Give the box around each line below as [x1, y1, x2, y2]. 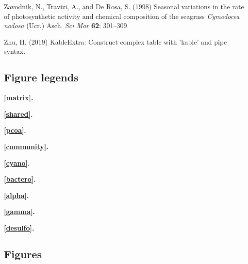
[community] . [4, 141, 49, 151]
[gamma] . [4, 206, 35, 217]
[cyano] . [4, 157, 30, 168]
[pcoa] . [4, 125, 26, 135]
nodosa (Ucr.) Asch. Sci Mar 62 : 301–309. [4, 20, 129, 31]
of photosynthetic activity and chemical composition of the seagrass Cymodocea [4, 11, 240, 21]
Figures [4, 246, 42, 261]
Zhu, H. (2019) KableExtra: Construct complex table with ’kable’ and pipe [4, 36, 227, 47]
